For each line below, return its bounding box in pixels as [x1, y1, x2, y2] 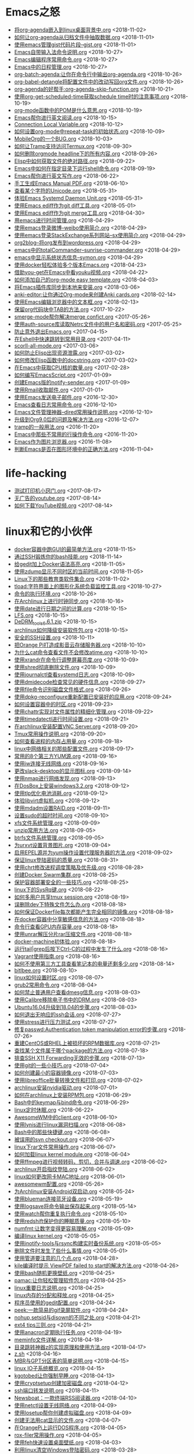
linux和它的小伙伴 [5, 525, 93, 539]
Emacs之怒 [5, 5, 60, 19]
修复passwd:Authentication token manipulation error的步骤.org [14, 1026, 167, 1033]
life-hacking [5, 467, 67, 481]
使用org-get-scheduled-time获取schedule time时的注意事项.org [14, 93, 170, 100]
